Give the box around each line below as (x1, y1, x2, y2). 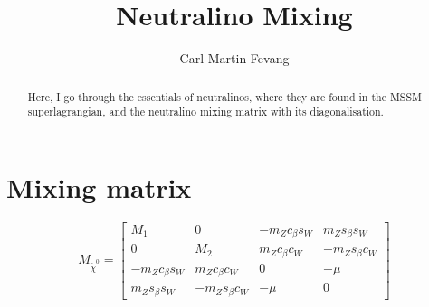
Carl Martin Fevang (179, 49, 290, 68)
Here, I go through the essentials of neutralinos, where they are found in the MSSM (27, 88, 422, 104)
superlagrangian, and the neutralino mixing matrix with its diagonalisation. (27, 104, 384, 119)
